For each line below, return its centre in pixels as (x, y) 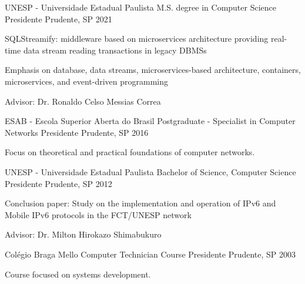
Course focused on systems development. (78, 274)
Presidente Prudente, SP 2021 (58, 19)
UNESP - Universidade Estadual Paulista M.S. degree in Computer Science (141, 7)
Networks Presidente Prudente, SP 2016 (77, 132)
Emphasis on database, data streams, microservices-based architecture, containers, (153, 70)
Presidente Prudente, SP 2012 (58, 183)
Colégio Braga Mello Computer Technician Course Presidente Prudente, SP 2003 (150, 254)
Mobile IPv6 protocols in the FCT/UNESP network (98, 214)
